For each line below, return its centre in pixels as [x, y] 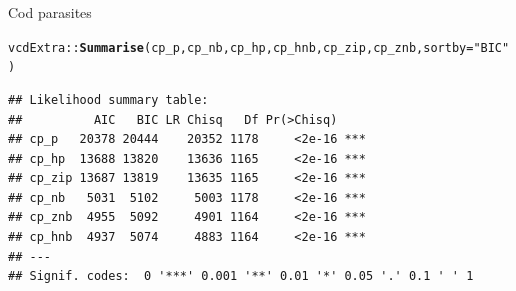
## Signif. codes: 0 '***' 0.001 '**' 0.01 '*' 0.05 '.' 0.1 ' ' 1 [241, 276]
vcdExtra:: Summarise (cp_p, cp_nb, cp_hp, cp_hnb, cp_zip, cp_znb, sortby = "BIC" [259, 47]
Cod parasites [50, 12]
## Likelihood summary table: [108, 99]
